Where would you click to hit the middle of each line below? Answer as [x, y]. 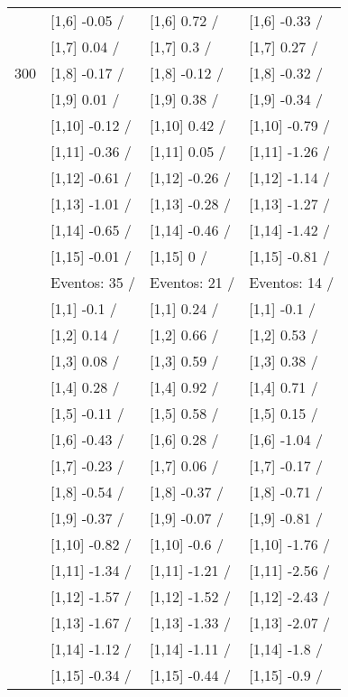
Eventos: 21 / [192, 282]
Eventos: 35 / [93, 282]
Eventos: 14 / [292, 282]
